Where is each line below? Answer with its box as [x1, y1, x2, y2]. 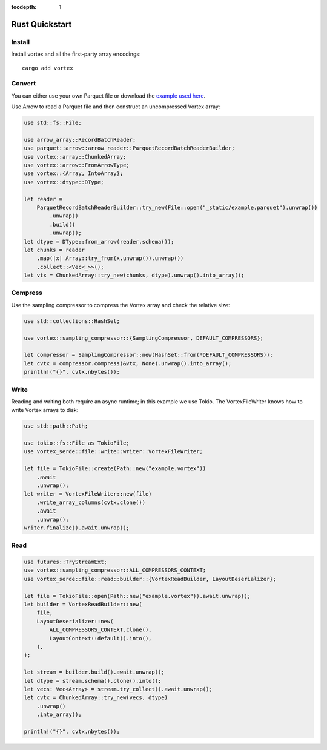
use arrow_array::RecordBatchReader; [24, 136, 136, 143]
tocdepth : [11, 4, 37, 10]
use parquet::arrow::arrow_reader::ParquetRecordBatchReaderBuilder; [24, 145, 235, 151]
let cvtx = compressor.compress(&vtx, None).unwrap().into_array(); [24, 360, 232, 367]
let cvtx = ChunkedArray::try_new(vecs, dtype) [24, 694, 168, 701]
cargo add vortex [22, 64, 73, 71]
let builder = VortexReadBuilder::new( [24, 601, 142, 608]
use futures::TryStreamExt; [24, 559, 107, 566]
